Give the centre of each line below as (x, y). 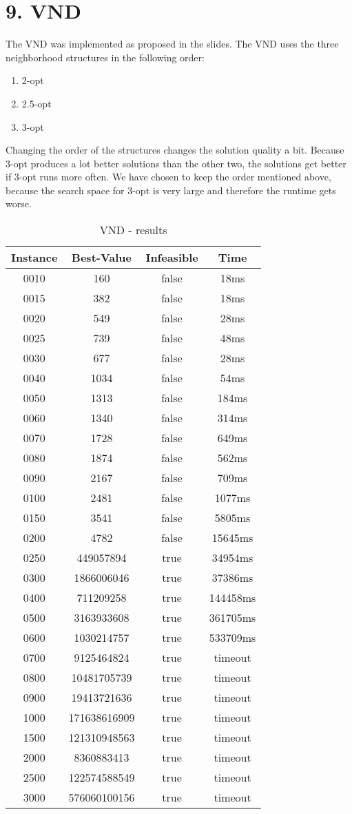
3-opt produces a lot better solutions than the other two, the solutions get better (176, 163)
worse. (19, 203)
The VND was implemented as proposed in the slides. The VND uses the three (172, 44)
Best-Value (101, 258)
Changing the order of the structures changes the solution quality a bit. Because (175, 150)
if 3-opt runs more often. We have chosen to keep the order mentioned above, (168, 177)
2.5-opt (37, 103)
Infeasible (172, 258)
